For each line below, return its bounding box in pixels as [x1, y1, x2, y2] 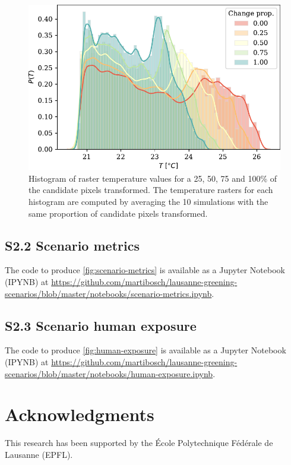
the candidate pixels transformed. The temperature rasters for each [29, 184, 273, 196]
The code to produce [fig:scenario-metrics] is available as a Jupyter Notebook [5, 264, 285, 276]
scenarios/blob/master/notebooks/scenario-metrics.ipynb [5, 287, 212, 299]
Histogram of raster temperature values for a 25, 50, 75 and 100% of [29, 172, 277, 184]
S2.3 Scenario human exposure [5, 316, 197, 334]
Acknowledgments [5, 402, 154, 426]
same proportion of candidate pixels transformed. [29, 207, 208, 219]
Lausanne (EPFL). [5, 448, 73, 460]
